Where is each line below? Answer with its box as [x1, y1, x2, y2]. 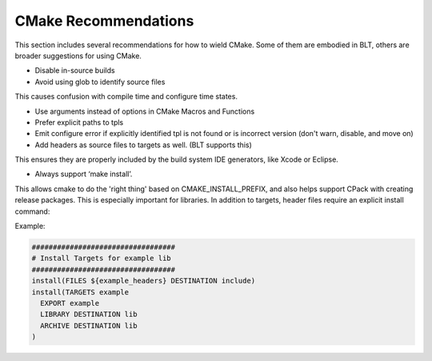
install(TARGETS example [31, 287, 130, 296]
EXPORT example [40, 299, 100, 307]
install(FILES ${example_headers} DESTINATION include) [31, 276, 256, 286]
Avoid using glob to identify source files [34, 77, 166, 86]
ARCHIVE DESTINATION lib [40, 321, 138, 330]
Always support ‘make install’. [34, 169, 133, 179]
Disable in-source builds [34, 66, 115, 75]
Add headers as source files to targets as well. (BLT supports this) [34, 140, 252, 150]
